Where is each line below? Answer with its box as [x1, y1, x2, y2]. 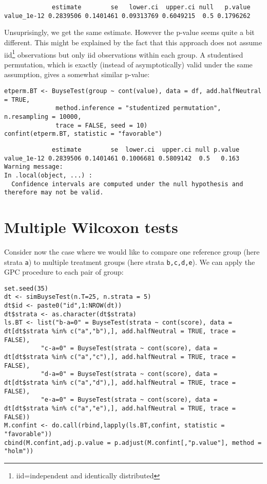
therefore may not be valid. [4, 189, 104, 196]
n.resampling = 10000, [4, 113, 82, 120]
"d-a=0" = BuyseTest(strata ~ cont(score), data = [41, 370, 218, 378]
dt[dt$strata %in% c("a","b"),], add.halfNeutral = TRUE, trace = [4, 328, 236, 335]
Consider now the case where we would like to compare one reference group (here [4, 246, 260, 257]
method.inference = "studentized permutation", [55, 104, 221, 112]
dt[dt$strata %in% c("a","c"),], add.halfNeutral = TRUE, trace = [4, 353, 236, 361]
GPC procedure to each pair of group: [4, 266, 124, 277]
